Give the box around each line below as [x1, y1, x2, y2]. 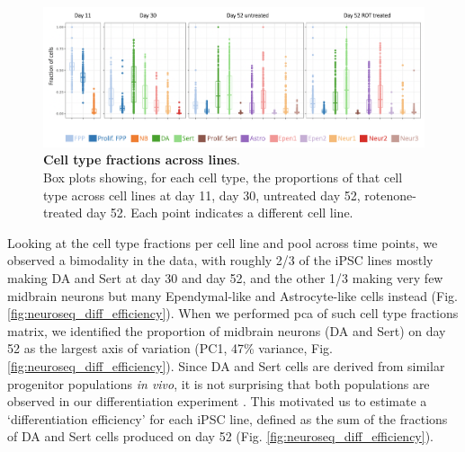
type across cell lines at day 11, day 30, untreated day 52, [43, 185, 361, 204]
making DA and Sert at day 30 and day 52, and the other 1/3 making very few [7, 268, 443, 287]
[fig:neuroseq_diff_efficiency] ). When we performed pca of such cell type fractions [7, 304, 459, 323]
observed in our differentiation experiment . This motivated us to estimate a [7, 392, 427, 411]
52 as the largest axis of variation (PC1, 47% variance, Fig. [7, 339, 333, 358]
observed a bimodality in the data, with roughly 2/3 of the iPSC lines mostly [7, 251, 434, 270]
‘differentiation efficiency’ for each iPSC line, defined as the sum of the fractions [7, 409, 448, 428]
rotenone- [364, 185, 416, 204]
